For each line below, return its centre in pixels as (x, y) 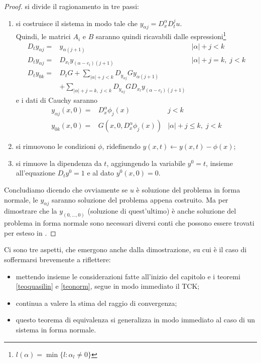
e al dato (101, 173)
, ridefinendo (121, 146)
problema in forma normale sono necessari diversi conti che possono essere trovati (129, 223)
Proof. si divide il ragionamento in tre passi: (72, 6)
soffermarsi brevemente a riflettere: (57, 259)
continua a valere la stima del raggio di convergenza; (96, 303)
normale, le (21, 199)
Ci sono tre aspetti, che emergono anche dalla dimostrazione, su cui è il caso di (125, 249)
